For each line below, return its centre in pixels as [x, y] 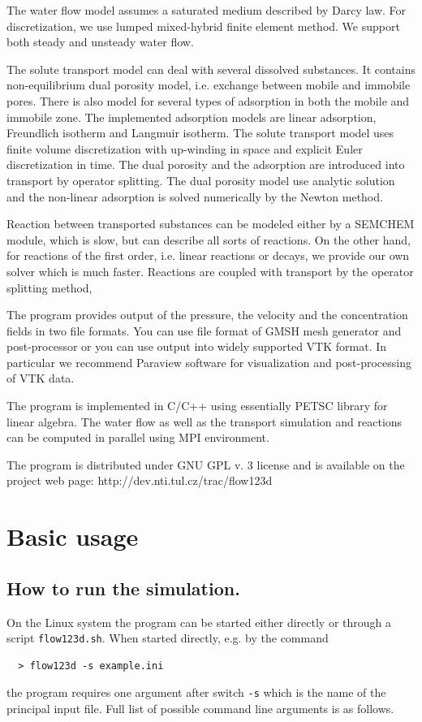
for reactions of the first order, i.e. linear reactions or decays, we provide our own [208, 255]
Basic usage [73, 536]
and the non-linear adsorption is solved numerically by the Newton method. [195, 196]
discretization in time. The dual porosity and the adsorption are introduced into [206, 164]
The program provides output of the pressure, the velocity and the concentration [207, 315]
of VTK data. [41, 378]
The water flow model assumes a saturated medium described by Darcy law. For [207, 10]
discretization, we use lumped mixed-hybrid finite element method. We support [203, 26]
